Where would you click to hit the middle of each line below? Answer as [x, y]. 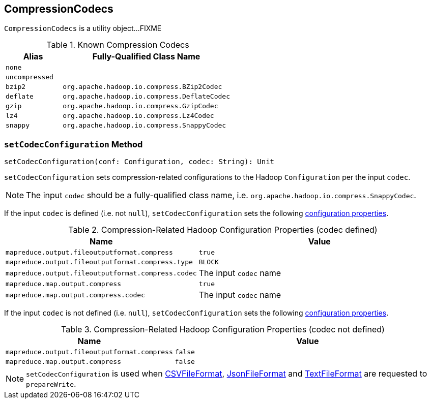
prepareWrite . [51, 384]
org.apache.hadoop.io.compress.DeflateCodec [146, 97]
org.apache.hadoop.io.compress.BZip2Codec [142, 87]
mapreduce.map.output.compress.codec [75, 295]
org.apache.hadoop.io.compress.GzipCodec [140, 106]
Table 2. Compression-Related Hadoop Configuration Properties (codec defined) [223, 230]
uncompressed [30, 77]
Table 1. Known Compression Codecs [118, 45]
